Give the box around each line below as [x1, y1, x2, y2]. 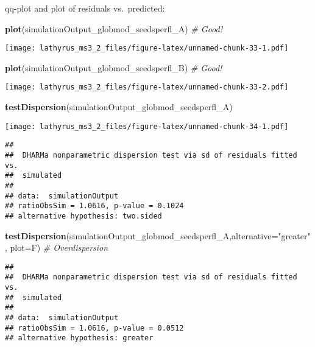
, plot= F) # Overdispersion [5, 241, 108, 254]
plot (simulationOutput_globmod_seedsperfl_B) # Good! [5, 61, 222, 74]
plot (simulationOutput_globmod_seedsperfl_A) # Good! [5, 22, 222, 35]
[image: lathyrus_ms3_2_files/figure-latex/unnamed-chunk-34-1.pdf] [5, 122, 289, 131]
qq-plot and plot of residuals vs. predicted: [5, 2, 165, 14]
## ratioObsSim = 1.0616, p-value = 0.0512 [5, 323, 184, 332]
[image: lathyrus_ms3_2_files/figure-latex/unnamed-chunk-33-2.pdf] [5, 83, 289, 92]
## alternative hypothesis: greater [5, 334, 154, 343]
